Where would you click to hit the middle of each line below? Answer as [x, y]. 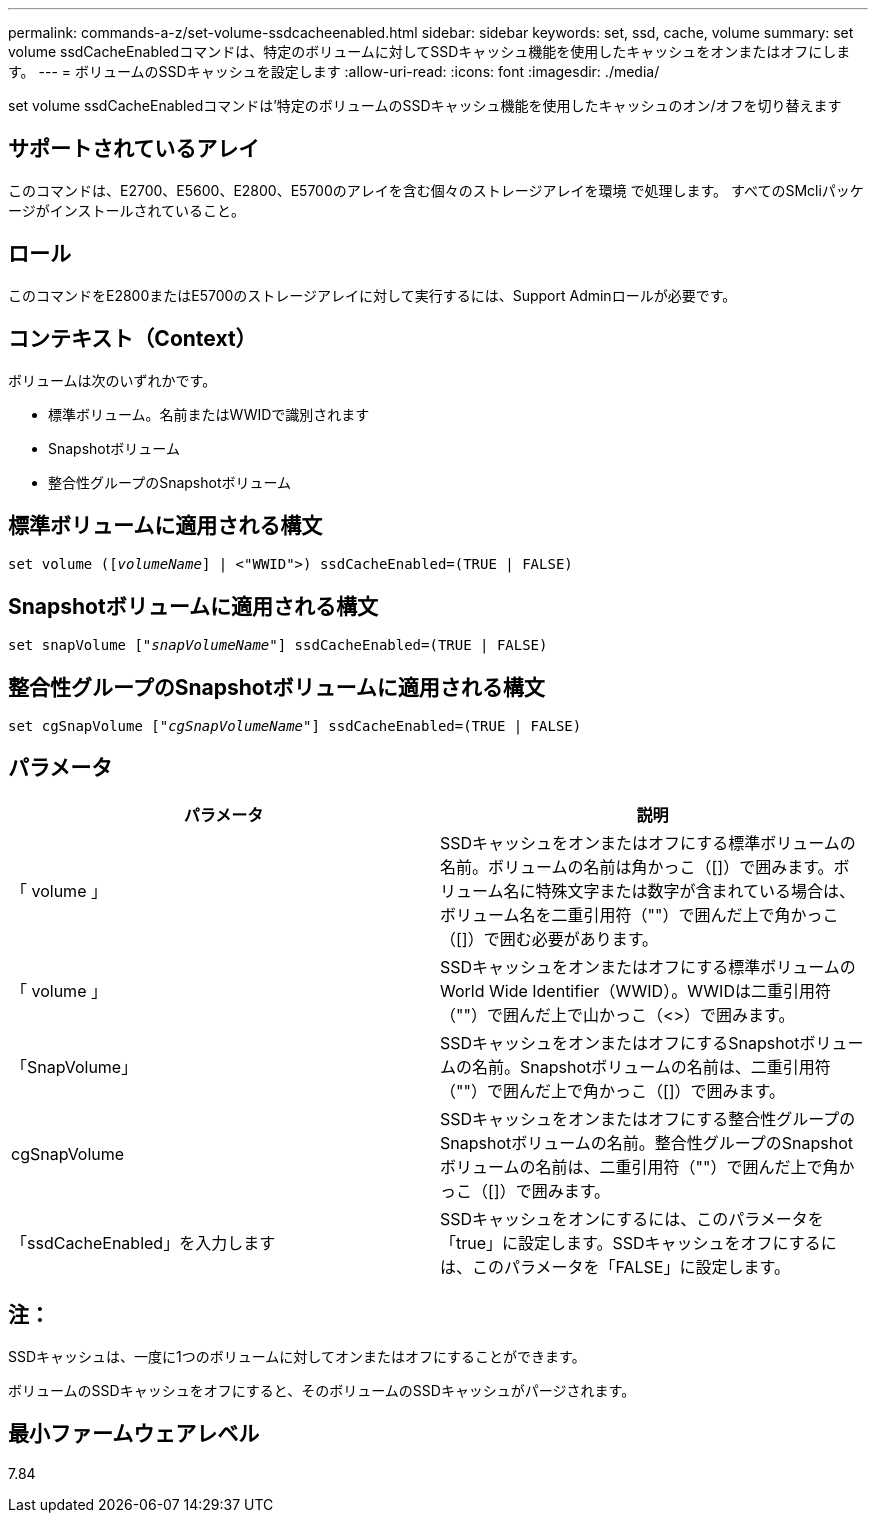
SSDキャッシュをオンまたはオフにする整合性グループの [648, 1118]
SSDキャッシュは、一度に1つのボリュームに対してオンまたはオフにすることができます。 [297, 1356]
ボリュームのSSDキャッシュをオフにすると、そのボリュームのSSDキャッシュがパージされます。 [322, 1390]
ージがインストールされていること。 [127, 210]
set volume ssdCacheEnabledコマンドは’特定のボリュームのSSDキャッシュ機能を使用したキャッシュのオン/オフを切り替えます [425, 105]
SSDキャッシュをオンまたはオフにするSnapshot [620, 1042]
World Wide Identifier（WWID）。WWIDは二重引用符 [635, 990]
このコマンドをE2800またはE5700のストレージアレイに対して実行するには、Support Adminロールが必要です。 [372, 295]
